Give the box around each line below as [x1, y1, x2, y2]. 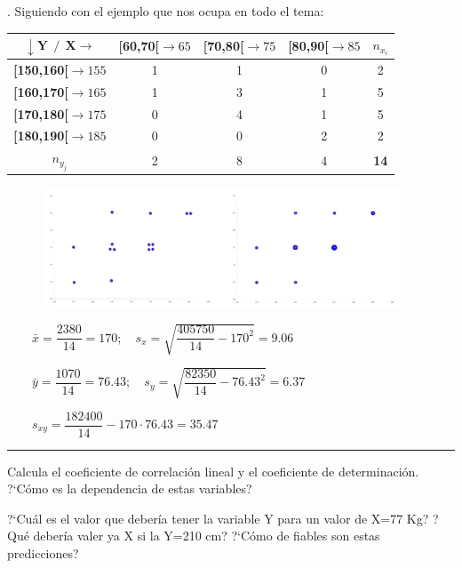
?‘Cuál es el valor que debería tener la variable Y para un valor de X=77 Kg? [7, 508, 429, 527]
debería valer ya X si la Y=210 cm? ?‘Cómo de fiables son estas [33, 526, 380, 545]
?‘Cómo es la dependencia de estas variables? [7, 479, 252, 498]
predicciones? [7, 543, 79, 562]
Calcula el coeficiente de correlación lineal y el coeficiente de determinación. [7, 461, 419, 480]
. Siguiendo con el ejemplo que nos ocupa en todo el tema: [7, 2, 324, 20]
